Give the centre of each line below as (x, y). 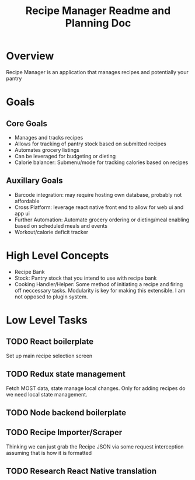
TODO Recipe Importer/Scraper (64, 432)
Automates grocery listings (47, 149)
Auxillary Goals (34, 181)
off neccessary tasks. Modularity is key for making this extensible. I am (100, 290)
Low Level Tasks (47, 320)
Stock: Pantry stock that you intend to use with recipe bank (86, 278)
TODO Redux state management (66, 374)
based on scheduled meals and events (61, 225)
